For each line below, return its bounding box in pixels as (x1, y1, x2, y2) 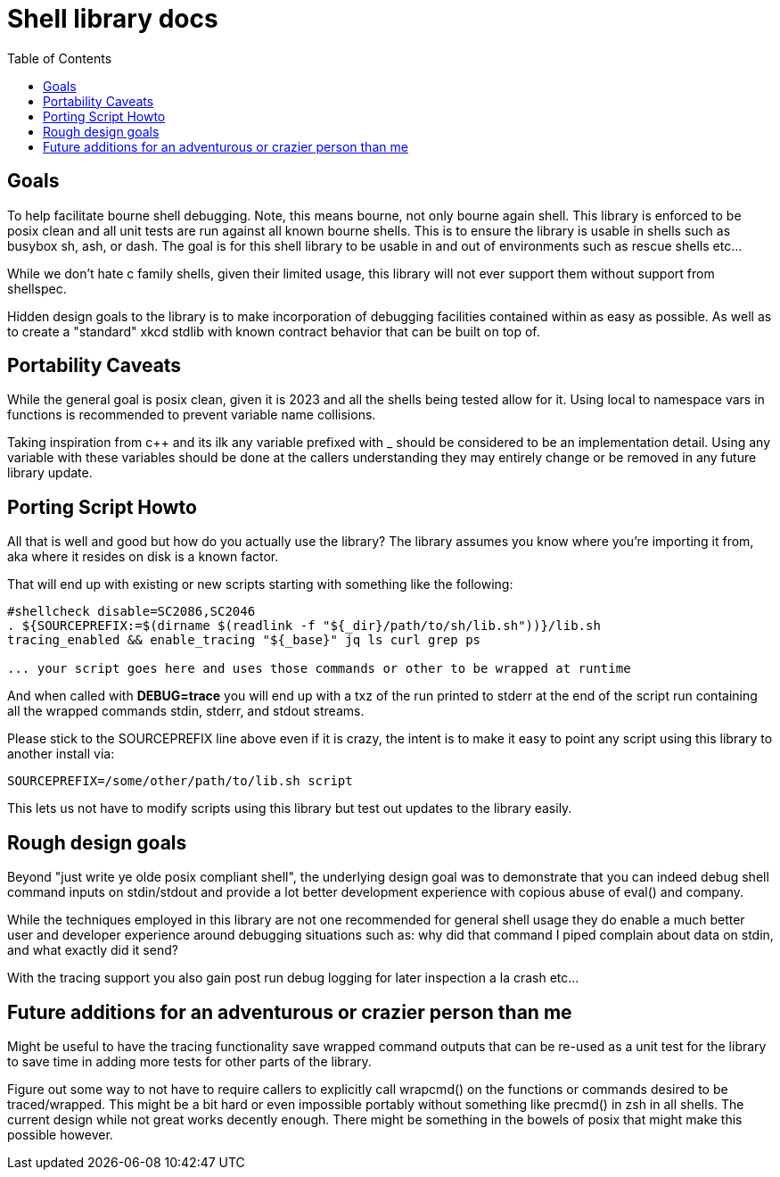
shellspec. (7, 280, 67, 296)
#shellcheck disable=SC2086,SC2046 (7, 604, 256, 619)
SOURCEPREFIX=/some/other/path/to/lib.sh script (7, 774, 353, 789)
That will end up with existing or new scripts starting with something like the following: (7, 576, 513, 593)
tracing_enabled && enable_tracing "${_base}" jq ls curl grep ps (7, 633, 481, 648)
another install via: (7, 746, 115, 762)
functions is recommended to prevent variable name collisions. (7, 407, 376, 423)
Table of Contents (7, 50, 112, 66)
